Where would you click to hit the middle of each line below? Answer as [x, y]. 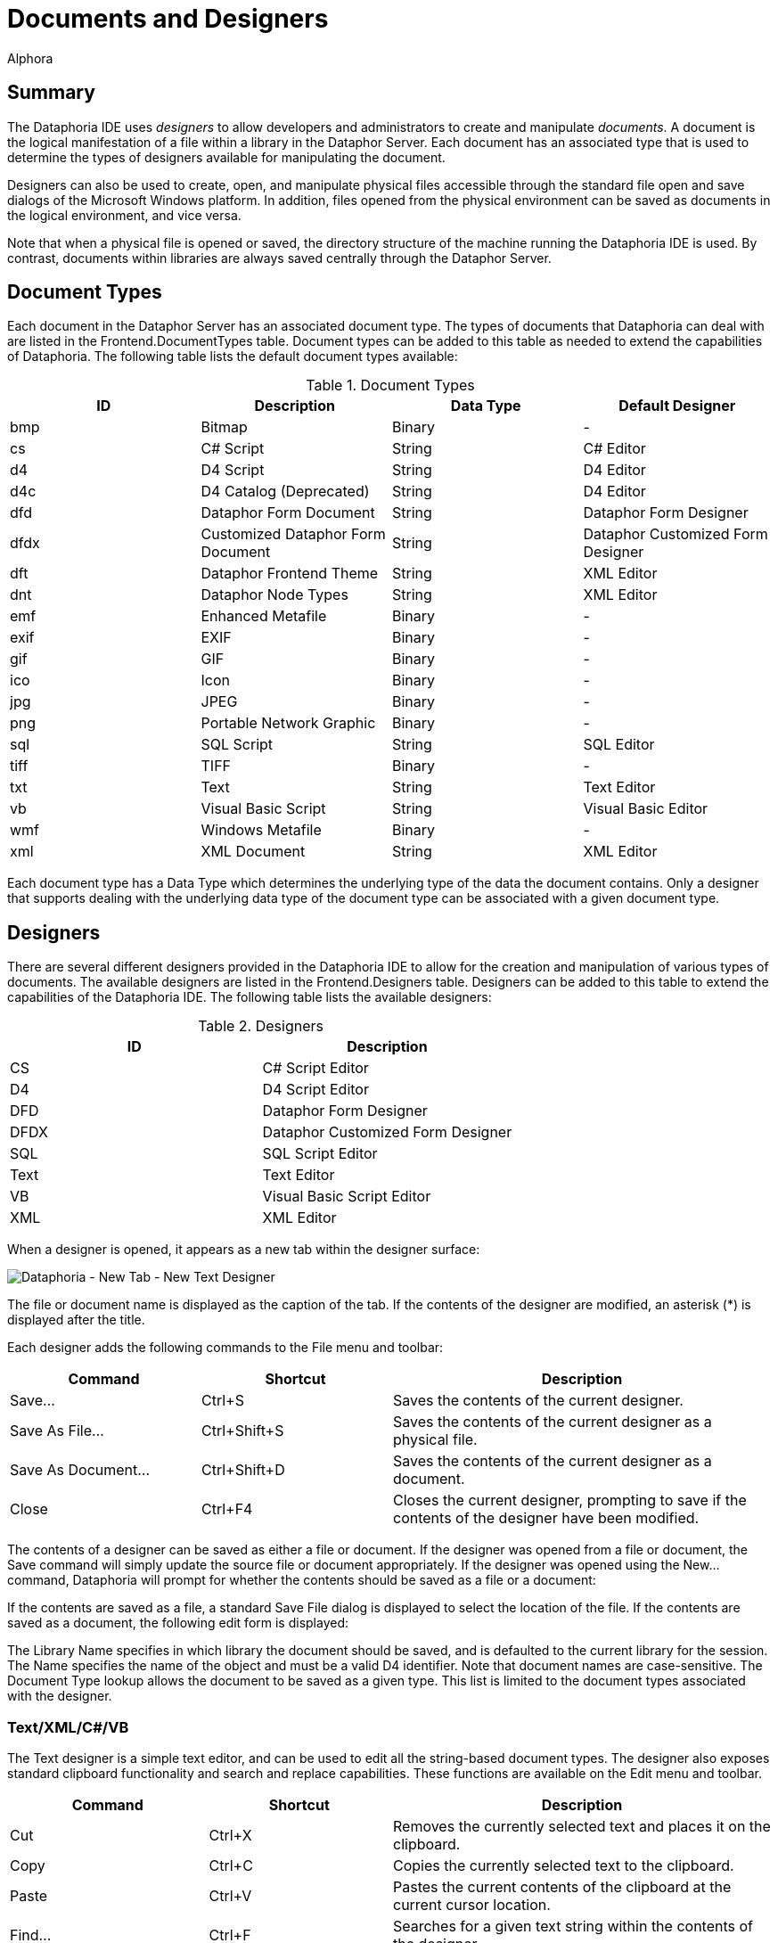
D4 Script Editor [315, 1090]
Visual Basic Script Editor [347, 1197]
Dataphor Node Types [274, 595]
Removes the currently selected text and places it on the [581, 1827]
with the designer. [60, 1696]
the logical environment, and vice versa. [124, 215]
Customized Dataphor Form [293, 534]
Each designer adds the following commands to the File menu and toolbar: [225, 1348]
